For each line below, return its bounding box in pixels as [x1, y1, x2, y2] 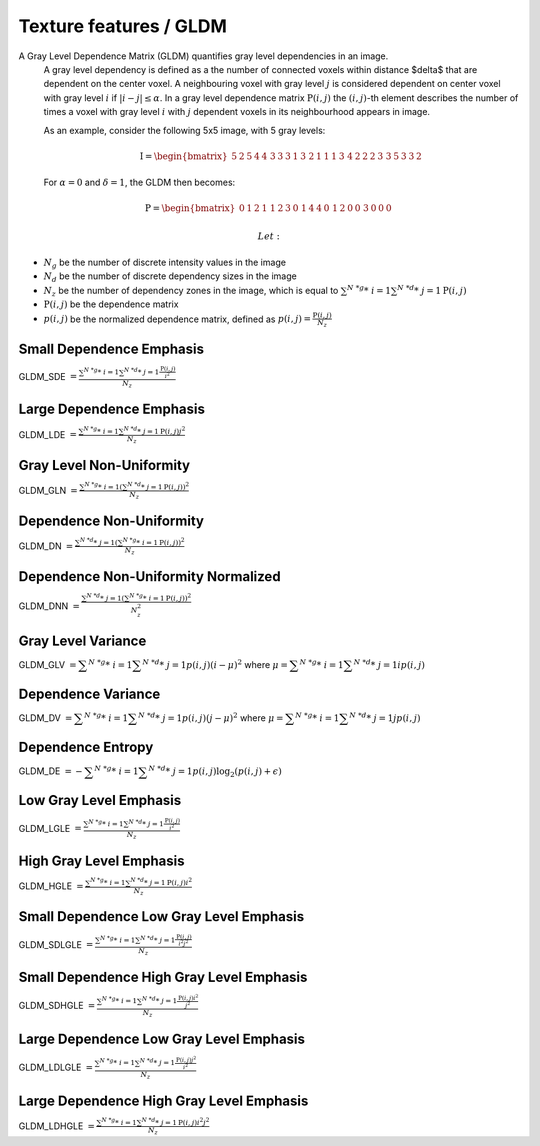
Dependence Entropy [18, 739, 154, 756]
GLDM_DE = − [18, 765, 84, 777]
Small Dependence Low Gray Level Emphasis [18, 908, 305, 925]
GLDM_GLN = [18, 484, 79, 496]
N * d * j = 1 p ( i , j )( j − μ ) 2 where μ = [138, 711, 284, 724]
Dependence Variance [18, 685, 161, 702]
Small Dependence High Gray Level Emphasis [18, 969, 308, 986]
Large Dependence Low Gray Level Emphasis [18, 1031, 305, 1048]
